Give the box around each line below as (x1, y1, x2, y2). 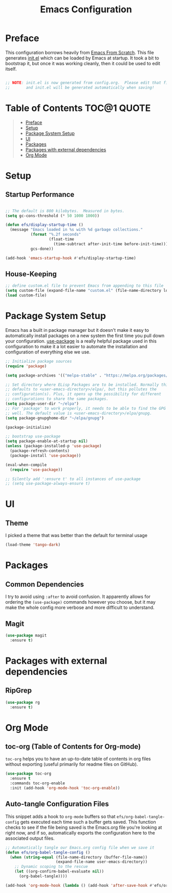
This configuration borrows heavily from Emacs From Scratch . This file (5, 49, 155, 55)
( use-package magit (5, 632, 47, 638)
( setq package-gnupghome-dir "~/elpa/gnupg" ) (5, 415, 104, 421)
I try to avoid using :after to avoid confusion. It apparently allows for (5, 593, 151, 600)
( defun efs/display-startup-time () (5, 222, 83, 228)
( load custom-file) (5, 293, 47, 298)
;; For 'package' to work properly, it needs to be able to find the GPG (5, 406, 166, 411)
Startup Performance (5, 190, 75, 199)
